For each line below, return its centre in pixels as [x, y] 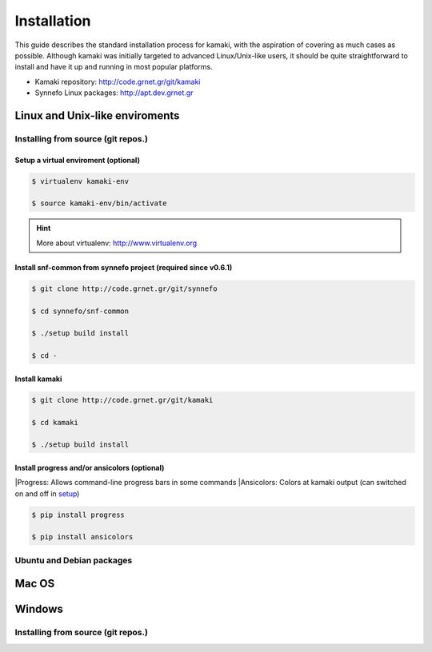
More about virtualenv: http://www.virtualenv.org [117, 243]
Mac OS [35, 584]
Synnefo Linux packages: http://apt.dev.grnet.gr [114, 93]
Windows [39, 609]
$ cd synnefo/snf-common [80, 311]
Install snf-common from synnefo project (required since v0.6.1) [124, 267]
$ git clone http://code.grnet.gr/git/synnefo [124, 288]
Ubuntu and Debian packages [74, 560]
